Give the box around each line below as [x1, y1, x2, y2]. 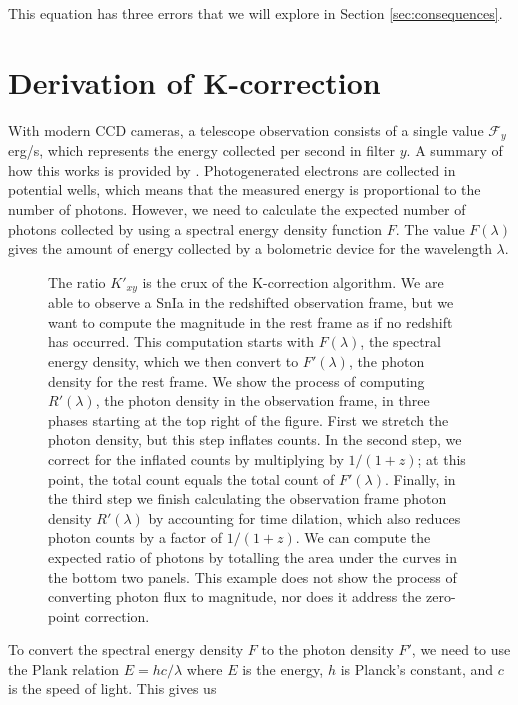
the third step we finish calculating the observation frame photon [48, 488, 447, 509]
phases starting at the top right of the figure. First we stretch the [48, 409, 449, 430]
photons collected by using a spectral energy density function [8, 218, 383, 239]
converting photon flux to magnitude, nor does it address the [48, 586, 422, 607]
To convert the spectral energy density [8, 639, 244, 660]
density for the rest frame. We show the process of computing [48, 370, 425, 391]
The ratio [48, 271, 106, 292]
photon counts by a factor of [48, 527, 222, 548]
